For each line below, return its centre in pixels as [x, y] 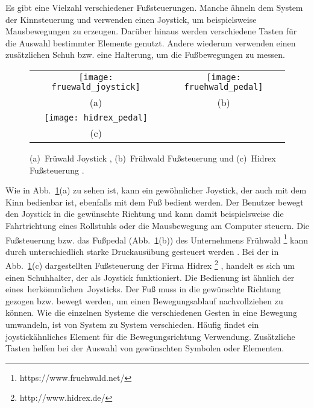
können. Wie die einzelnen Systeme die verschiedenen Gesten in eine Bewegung [151, 312]
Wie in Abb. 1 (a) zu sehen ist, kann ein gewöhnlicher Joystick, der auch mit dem [156, 190]
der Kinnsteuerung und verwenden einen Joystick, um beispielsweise [131, 19]
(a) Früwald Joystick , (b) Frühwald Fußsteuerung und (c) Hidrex [153, 158]
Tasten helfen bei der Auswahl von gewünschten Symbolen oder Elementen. [145, 348]
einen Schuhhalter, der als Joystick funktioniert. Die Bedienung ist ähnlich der [150, 277]
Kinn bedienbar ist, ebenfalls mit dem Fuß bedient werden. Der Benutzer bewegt [155, 202]
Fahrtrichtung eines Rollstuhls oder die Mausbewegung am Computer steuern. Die [158, 225]
